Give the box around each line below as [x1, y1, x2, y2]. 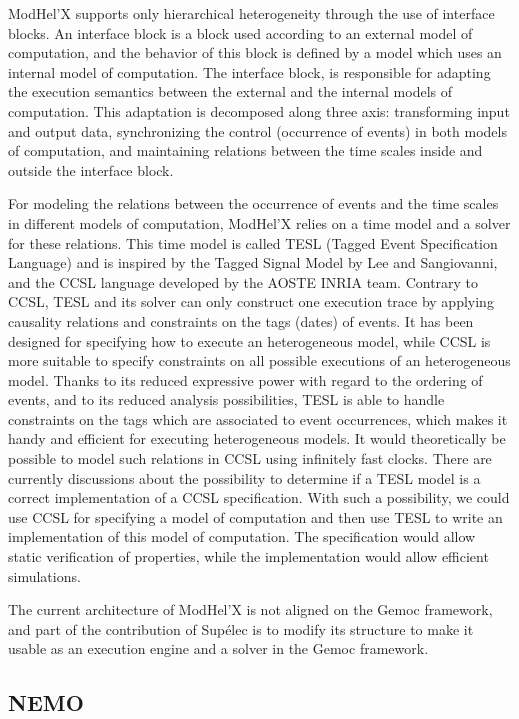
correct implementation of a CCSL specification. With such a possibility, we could [8, 487, 510, 508]
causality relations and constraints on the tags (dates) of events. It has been [8, 310, 474, 331]
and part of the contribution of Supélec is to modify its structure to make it [8, 618, 474, 639]
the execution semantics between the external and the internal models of [8, 81, 452, 102]
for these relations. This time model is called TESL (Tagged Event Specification [8, 232, 498, 253]
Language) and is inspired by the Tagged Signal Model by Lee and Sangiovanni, [8, 252, 498, 273]
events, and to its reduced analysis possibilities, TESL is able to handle [8, 389, 445, 410]
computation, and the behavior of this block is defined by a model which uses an [8, 42, 502, 63]
